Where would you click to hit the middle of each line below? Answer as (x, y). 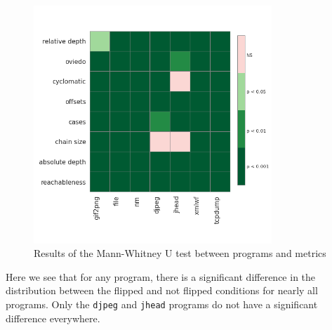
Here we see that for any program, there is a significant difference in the (161, 276)
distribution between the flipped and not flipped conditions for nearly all (162, 290)
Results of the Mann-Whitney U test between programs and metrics (180, 253)
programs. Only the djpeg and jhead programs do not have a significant (162, 304)
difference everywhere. (53, 318)
